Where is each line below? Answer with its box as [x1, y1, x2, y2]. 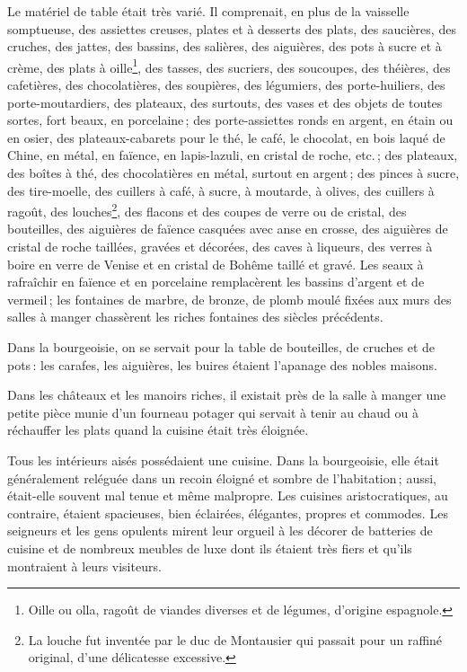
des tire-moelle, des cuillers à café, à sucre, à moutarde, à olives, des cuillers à [7, 181, 435, 199]
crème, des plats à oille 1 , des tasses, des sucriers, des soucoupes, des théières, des [7, 55, 451, 76]
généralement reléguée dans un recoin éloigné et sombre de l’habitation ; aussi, [7, 468, 436, 487]
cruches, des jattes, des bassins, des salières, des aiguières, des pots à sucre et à [7, 37, 442, 56]
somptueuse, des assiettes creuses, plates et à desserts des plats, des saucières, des [7, 19, 456, 38]
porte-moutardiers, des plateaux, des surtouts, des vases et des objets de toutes [7, 93, 443, 111]
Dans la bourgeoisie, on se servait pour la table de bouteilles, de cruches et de [7, 338, 435, 356]
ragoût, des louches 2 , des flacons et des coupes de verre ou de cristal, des [7, 199, 407, 220]
